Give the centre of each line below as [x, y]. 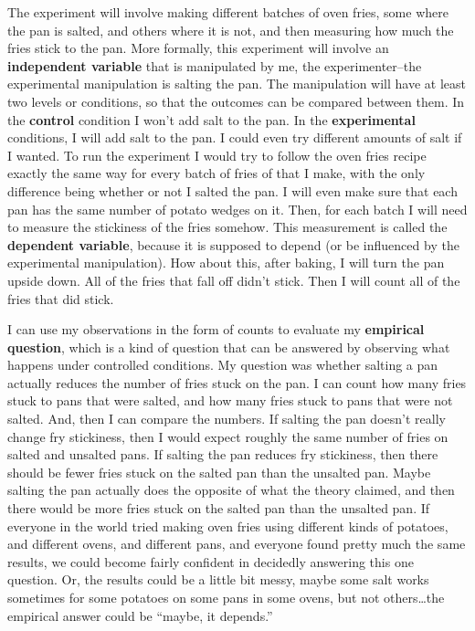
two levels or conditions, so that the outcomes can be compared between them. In [236, 101]
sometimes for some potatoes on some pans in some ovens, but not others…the [226, 597]
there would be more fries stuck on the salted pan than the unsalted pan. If [219, 508]
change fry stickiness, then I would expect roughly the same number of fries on [228, 436]
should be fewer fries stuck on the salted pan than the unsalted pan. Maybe [219, 472]
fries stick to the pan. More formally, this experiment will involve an [198, 48]
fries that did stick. [61, 298]
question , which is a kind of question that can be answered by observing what [229, 347]
